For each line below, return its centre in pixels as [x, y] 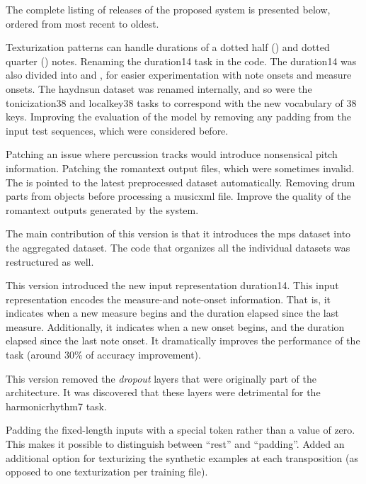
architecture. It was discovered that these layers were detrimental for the [163, 392]
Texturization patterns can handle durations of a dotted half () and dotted [168, 47]
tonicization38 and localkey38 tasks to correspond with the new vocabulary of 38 [181, 102]
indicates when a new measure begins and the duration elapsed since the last [172, 313]
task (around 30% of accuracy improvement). [103, 355]
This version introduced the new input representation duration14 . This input [172, 285]
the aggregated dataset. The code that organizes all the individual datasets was [178, 247]
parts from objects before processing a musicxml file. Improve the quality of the [178, 196]
